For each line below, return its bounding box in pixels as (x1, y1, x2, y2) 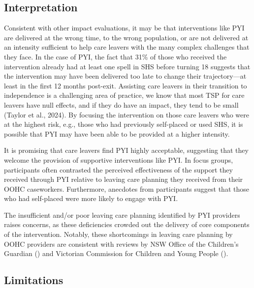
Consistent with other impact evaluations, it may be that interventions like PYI (4, 23, 245, 33)
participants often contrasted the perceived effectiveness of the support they (4, 164, 233, 174)
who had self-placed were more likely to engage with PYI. (4, 193, 178, 203)
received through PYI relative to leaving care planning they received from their (4, 174, 243, 184)
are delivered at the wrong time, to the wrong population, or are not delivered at (4, 32, 249, 42)
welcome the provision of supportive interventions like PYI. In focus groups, (4, 154, 233, 165)
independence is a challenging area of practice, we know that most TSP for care (4, 90, 245, 100)
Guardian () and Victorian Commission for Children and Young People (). (4, 248, 228, 259)
